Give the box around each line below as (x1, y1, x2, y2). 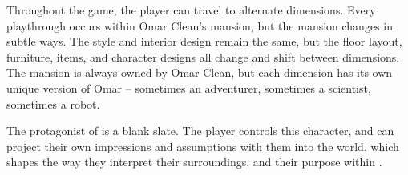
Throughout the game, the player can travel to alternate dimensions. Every (6, 2, 376, 18)
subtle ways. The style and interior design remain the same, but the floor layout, (6, 33, 402, 50)
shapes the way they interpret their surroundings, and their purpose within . (6, 153, 382, 170)
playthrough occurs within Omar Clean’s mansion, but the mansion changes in (6, 17, 393, 34)
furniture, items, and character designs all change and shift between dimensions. (6, 48, 400, 65)
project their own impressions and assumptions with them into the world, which (6, 137, 399, 154)
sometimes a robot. (6, 95, 100, 112)
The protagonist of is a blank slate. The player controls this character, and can (6, 122, 394, 139)
